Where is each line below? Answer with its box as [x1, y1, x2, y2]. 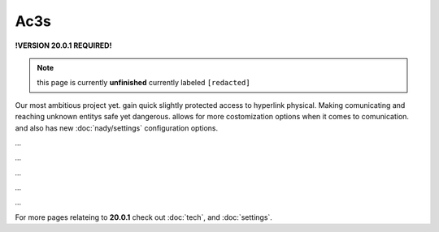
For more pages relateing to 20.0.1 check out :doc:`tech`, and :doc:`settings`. [15, 212, 272, 222]
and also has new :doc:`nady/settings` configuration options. [15, 122, 219, 133]
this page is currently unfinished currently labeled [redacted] [37, 78, 251, 88]
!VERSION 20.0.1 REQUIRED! [15, 41, 112, 50]
